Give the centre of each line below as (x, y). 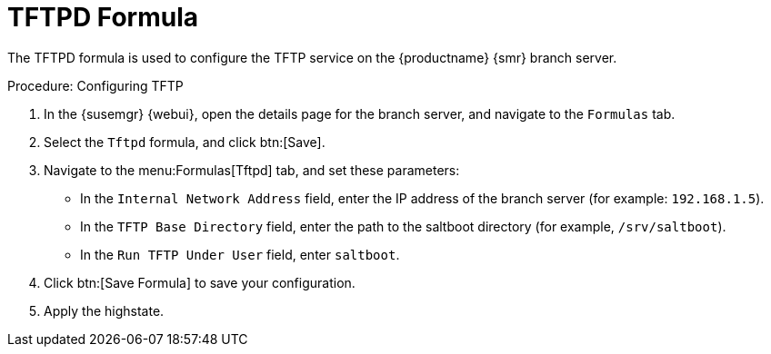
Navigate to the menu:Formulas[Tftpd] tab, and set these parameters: (252, 170)
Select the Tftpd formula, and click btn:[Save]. (185, 142)
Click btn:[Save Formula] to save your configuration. (200, 282)
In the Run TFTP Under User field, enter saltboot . (240, 254)
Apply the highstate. (104, 310)
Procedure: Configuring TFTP (95, 85)
